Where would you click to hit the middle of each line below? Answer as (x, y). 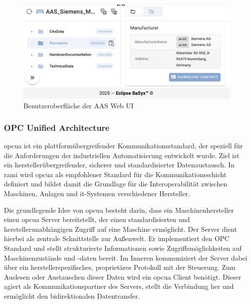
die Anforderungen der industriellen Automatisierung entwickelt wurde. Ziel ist (122, 155)
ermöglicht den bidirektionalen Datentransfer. (72, 295)
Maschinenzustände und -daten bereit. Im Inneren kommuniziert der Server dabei (126, 257)
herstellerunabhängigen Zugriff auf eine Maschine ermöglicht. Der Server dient (121, 229)
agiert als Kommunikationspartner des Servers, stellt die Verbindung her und (119, 286)
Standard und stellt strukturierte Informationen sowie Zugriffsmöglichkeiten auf (123, 248)
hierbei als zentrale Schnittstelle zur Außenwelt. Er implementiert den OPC (117, 238)
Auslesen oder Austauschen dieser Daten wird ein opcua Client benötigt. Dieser (123, 276)
